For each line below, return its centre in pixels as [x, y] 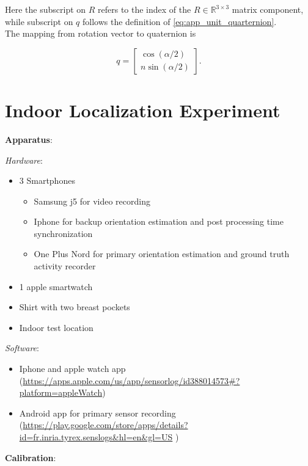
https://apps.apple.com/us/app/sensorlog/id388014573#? [131, 380]
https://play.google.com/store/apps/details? [105, 425]
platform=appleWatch [61, 392]
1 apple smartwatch [56, 286]
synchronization [63, 233]
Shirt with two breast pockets [75, 307]
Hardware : [24, 160]
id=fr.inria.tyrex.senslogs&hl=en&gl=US [96, 437]
